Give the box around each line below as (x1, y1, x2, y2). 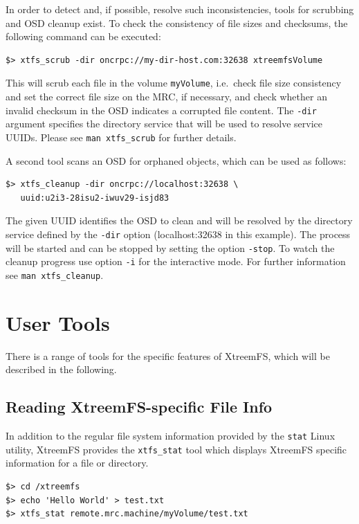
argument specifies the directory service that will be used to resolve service (6, 116, 322, 131)
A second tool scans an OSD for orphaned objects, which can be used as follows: (6, 153, 347, 168)
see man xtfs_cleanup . (6, 267, 104, 282)
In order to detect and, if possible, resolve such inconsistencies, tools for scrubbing (6, 2, 354, 16)
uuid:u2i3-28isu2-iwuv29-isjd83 (20, 192, 169, 203)
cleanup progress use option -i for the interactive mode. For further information (6, 254, 346, 269)
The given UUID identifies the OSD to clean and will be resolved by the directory (6, 213, 353, 228)
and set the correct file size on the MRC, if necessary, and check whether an (6, 89, 327, 104)
